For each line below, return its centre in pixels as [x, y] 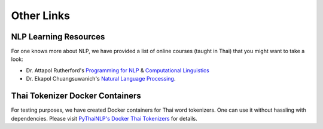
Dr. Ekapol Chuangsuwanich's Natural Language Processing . [101, 79]
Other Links [40, 16]
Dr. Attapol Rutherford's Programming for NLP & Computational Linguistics [118, 70]
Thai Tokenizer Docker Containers [76, 96]
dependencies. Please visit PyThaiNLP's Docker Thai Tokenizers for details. [104, 118]
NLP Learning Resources [58, 37]
